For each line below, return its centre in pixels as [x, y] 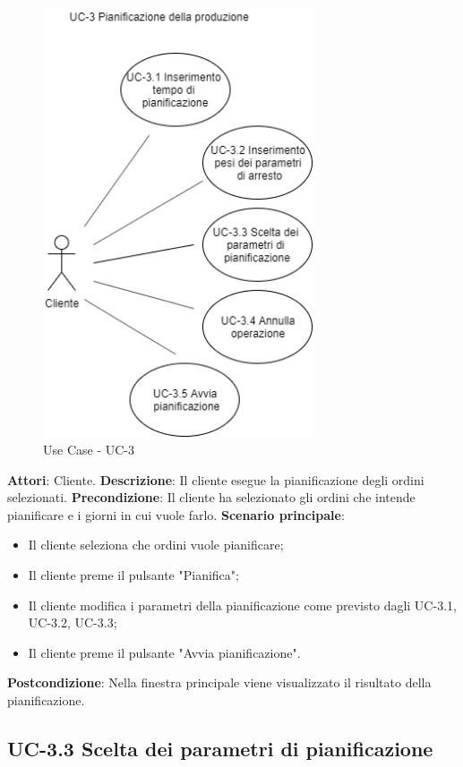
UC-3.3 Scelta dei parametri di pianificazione [220, 749]
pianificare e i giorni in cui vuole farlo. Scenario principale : [176, 514]
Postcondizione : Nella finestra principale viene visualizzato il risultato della [219, 682]
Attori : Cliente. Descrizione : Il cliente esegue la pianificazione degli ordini [216, 479]
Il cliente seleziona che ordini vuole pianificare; [156, 545]
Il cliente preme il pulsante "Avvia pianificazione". [164, 652]
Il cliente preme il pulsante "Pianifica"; [133, 575]
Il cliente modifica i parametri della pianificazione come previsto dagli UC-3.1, [242, 605]
